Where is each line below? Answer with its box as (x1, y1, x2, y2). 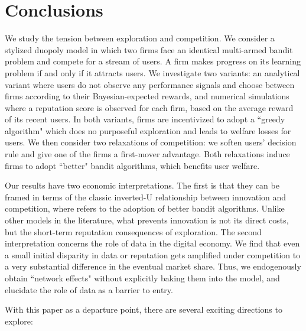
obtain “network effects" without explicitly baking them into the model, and (5, 272, 280, 284)
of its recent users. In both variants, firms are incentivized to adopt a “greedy (5, 113, 285, 125)
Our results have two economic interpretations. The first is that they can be (5, 179, 279, 192)
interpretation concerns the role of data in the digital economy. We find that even (5, 237, 300, 249)
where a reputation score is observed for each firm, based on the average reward (5, 101, 294, 113)
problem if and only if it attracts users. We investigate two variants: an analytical (5, 66, 300, 79)
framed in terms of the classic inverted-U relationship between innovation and (5, 190, 287, 203)
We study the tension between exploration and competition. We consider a (5, 32, 275, 44)
